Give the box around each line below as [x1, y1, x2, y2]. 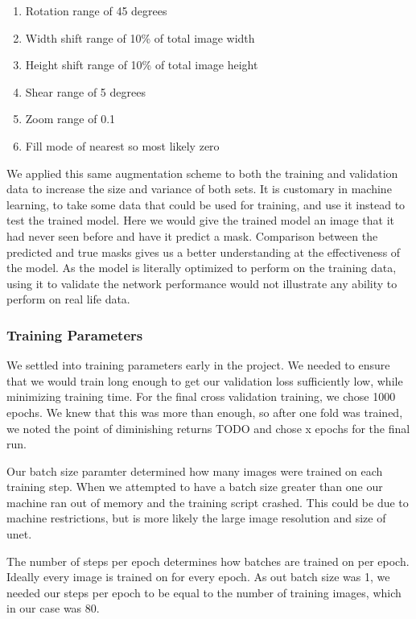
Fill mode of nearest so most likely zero [25, 137, 220, 154]
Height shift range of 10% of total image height [25, 56, 258, 73]
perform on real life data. [6, 291, 130, 307]
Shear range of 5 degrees [25, 83, 146, 100]
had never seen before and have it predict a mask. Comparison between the [6, 227, 378, 244]
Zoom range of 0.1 [25, 110, 116, 127]
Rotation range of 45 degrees [25, 2, 167, 19]
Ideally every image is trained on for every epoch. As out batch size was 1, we [6, 568, 390, 585]
